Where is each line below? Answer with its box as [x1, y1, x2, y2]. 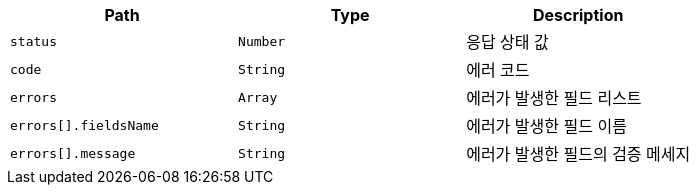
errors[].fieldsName [10, 117, 159, 133]
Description [532, 5, 624, 25]
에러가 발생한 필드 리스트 [466, 88, 642, 108]
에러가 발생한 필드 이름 [466, 116, 627, 136]
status [10, 33, 57, 49]
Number [238, 33, 286, 49]
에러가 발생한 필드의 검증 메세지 [466, 144, 691, 164]
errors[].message [10, 145, 136, 161]
